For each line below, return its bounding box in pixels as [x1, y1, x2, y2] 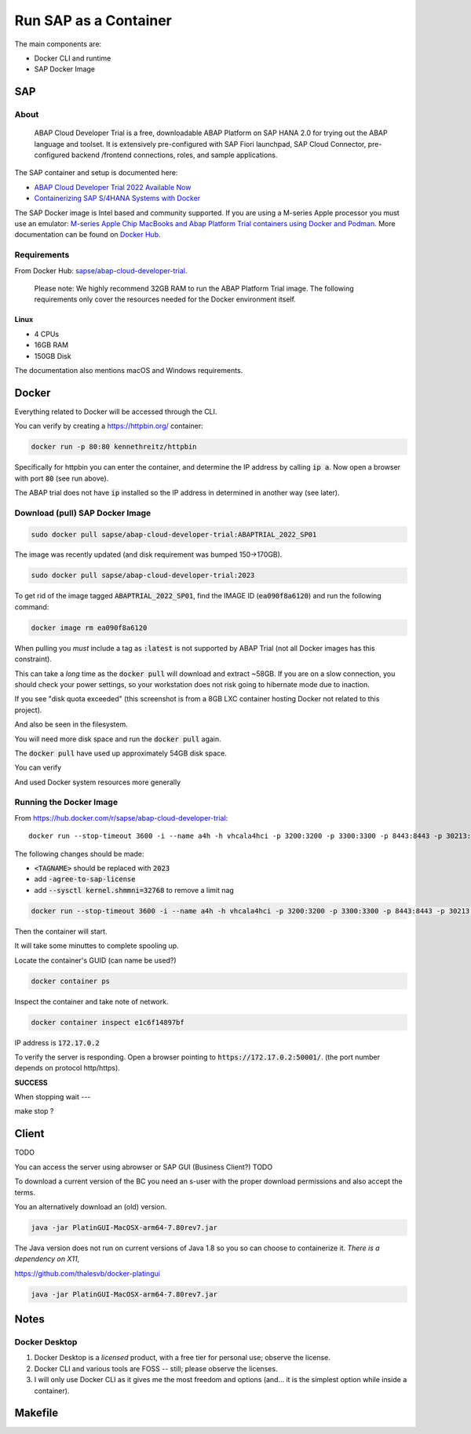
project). [14, 705, 42, 715]
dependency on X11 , [14, 1254, 80, 1264]
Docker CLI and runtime [34, 53, 111, 63]
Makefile [14, 1407, 59, 1420]
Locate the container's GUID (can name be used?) [14, 955, 177, 965]
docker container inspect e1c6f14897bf [31, 1018, 184, 1026]
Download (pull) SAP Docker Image [14, 507, 152, 518]
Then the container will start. [14, 927, 108, 936]
